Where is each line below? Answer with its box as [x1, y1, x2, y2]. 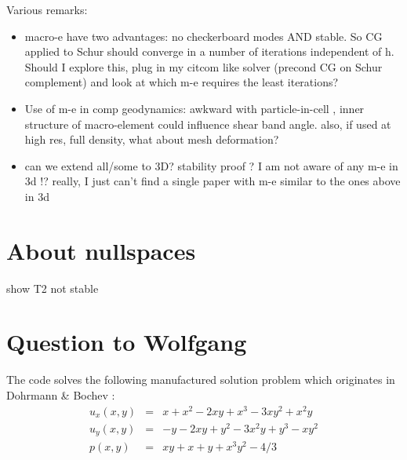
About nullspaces [6, 234, 196, 266]
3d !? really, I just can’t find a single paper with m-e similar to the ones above [24, 173, 401, 189]
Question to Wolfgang [6, 326, 247, 358]
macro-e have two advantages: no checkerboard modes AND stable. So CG [24, 27, 383, 44]
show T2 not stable [6, 279, 99, 296]
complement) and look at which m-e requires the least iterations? [24, 74, 339, 90]
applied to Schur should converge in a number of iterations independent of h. [24, 43, 394, 60]
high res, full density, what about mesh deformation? [24, 131, 279, 148]
